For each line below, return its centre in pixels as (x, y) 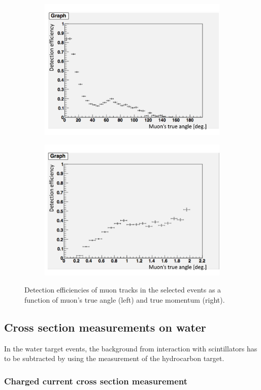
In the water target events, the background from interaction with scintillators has (131, 348)
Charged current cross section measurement (96, 381)
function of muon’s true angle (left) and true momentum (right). (125, 299)
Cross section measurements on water (105, 327)
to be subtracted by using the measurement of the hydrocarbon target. (114, 358)
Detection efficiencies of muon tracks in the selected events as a (123, 290)
